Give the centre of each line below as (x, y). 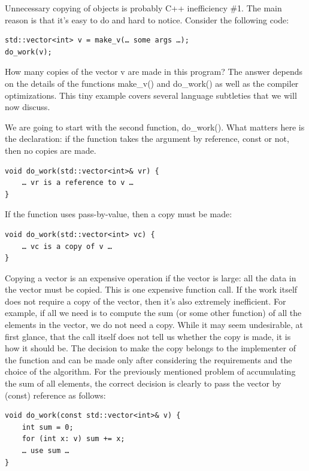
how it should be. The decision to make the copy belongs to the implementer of (150, 348)
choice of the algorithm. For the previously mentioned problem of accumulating (150, 371)
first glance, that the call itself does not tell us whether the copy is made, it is (148, 336)
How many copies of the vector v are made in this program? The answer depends (154, 72)
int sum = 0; (48, 427)
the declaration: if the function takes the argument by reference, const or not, (147, 139)
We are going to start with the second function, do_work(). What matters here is (155, 127)
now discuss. (28, 107)
